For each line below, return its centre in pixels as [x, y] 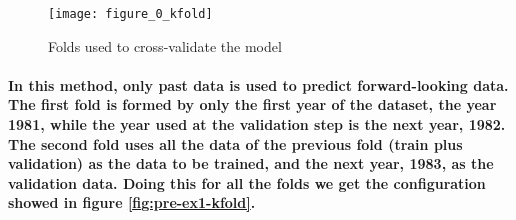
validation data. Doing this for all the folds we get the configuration [247, 182]
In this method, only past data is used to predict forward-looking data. [258, 84]
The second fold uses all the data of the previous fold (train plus [235, 143]
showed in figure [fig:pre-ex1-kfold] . [132, 202]
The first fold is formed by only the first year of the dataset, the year [252, 104]
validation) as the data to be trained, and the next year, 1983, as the [251, 163]
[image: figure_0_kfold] [130, 14]
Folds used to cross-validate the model [165, 45]
